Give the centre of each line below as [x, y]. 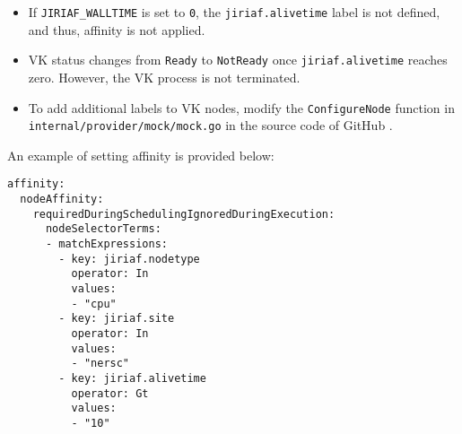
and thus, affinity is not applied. [117, 29]
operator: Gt [110, 393]
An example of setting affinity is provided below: [141, 155]
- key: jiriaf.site [117, 319]
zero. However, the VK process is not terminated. [164, 77]
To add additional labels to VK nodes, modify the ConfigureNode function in [241, 107]
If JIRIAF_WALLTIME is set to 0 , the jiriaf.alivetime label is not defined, [234, 12]
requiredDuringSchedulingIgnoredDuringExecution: [184, 214]
